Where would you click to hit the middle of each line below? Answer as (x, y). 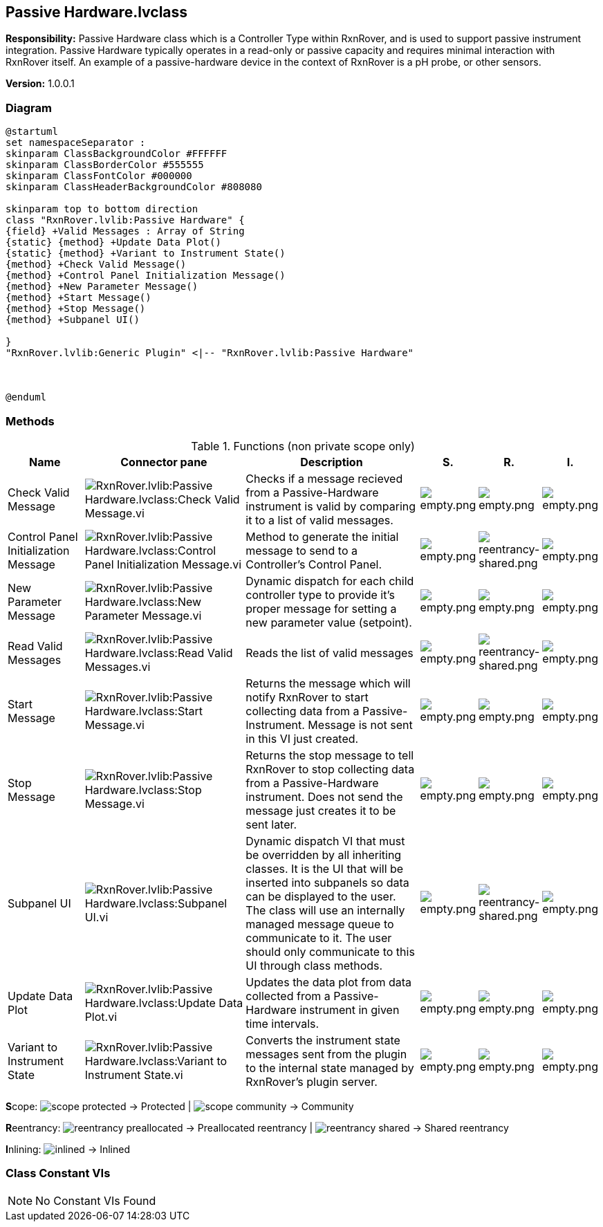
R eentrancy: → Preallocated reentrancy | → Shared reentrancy (257, 1127)
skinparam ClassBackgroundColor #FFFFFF (117, 154)
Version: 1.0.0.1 (40, 84)
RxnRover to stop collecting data (330, 769)
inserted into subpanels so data (327, 882)
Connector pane (164, 462)
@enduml (26, 397)
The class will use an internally (325, 910)
